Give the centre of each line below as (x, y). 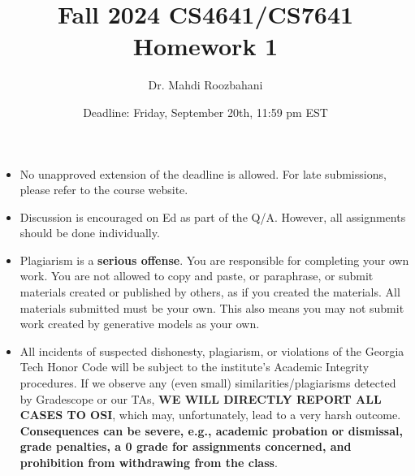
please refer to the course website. (104, 190)
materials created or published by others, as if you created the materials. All (210, 292)
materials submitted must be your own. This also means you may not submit (212, 307)
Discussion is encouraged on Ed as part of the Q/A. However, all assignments (213, 216)
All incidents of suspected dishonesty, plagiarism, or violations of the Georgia (212, 351)
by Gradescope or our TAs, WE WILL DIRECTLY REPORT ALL (201, 398)
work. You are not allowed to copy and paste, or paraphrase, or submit (197, 276)
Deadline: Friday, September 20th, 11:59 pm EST (205, 112)
